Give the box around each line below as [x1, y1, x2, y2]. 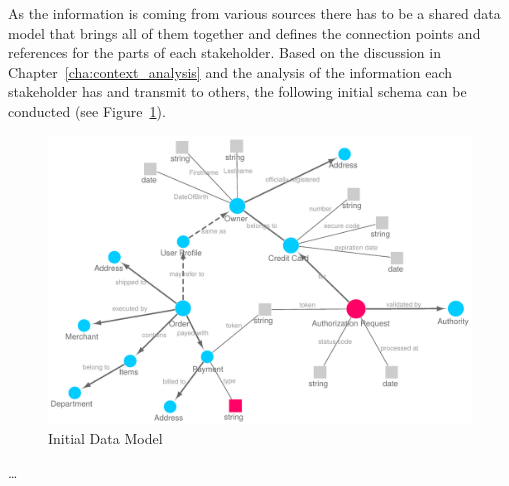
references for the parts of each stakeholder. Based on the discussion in [8, 42, 441, 63]
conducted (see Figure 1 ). [8, 100, 166, 121]
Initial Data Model [48, 428, 163, 449]
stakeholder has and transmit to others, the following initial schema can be [8, 81, 467, 102]
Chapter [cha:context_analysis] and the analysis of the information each [8, 61, 453, 82]
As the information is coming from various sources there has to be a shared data [8, 3, 501, 23]
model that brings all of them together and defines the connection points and [8, 22, 481, 43]
